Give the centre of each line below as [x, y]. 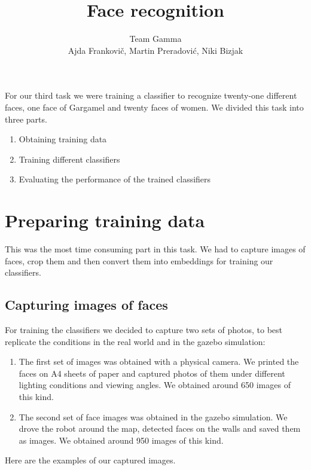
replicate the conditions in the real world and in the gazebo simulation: [135, 341]
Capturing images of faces [86, 305]
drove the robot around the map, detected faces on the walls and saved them [160, 428]
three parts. [26, 119]
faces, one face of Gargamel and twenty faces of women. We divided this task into [154, 107]
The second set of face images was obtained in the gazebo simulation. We [153, 416]
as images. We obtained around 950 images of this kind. [121, 440]
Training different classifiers [69, 159]
